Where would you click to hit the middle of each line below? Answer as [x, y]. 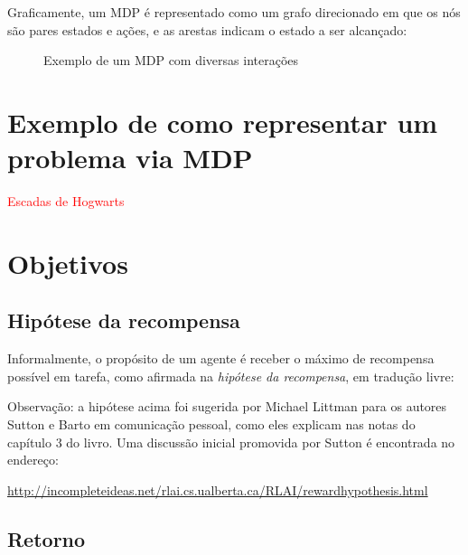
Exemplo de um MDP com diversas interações [171, 60]
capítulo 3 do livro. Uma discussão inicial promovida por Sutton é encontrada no [231, 442]
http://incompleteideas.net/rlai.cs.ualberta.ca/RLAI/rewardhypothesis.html [218, 489]
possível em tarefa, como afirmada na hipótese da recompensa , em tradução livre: [231, 376]
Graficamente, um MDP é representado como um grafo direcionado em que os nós [234, 12]
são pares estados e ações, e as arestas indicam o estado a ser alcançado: [207, 29]
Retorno [47, 538]
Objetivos [68, 263]
